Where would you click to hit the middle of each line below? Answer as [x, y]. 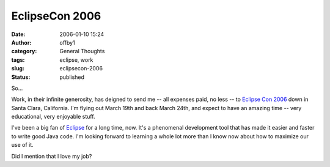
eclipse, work [76, 60]
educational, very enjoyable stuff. [53, 117]
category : [24, 51]
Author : [21, 42]
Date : [18, 34]
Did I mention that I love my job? [52, 156]
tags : [18, 60]
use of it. [22, 145]
